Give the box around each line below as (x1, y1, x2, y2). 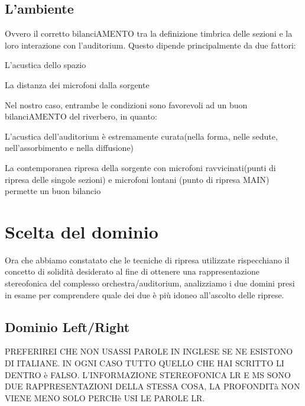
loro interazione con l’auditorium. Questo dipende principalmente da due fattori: (5, 38, 296, 51)
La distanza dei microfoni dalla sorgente (5, 78, 150, 91)
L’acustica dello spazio (5, 59, 86, 71)
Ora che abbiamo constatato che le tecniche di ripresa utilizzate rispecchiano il (5, 253, 290, 266)
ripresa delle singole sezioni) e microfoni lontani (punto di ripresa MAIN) (5, 173, 270, 185)
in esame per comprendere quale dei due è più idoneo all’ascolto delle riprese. (5, 288, 284, 301)
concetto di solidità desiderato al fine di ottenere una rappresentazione (5, 265, 259, 278)
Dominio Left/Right (5, 317, 130, 336)
